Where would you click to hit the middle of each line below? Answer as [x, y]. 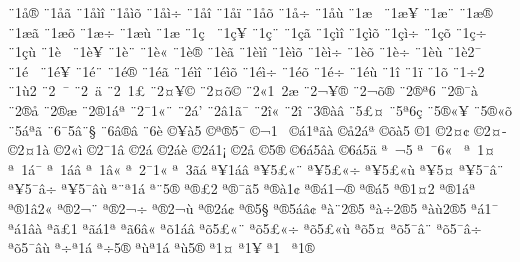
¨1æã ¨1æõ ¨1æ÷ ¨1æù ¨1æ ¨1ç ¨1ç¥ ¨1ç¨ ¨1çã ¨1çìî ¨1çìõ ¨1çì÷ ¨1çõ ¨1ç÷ [247, 31]
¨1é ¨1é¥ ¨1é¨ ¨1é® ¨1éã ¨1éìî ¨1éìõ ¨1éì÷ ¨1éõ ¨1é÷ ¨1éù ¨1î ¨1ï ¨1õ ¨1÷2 [246, 70]
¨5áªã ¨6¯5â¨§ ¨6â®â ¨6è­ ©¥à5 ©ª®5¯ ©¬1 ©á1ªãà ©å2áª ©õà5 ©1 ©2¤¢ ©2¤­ [257, 129]
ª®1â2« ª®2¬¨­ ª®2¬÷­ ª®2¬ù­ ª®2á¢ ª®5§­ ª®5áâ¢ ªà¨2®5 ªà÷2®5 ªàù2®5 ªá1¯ [253, 207]
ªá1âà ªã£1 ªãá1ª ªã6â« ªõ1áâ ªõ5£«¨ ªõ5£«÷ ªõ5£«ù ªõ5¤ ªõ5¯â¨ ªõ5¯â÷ [245, 227]
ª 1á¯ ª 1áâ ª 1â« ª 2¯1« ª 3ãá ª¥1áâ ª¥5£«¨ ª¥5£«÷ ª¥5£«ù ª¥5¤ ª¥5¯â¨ [256, 168]
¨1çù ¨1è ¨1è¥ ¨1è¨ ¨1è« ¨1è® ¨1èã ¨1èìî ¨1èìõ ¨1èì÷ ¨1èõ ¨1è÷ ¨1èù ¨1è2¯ [245, 51]
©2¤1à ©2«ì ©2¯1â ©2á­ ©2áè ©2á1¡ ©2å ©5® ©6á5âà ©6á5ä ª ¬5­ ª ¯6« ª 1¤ [252, 149]
